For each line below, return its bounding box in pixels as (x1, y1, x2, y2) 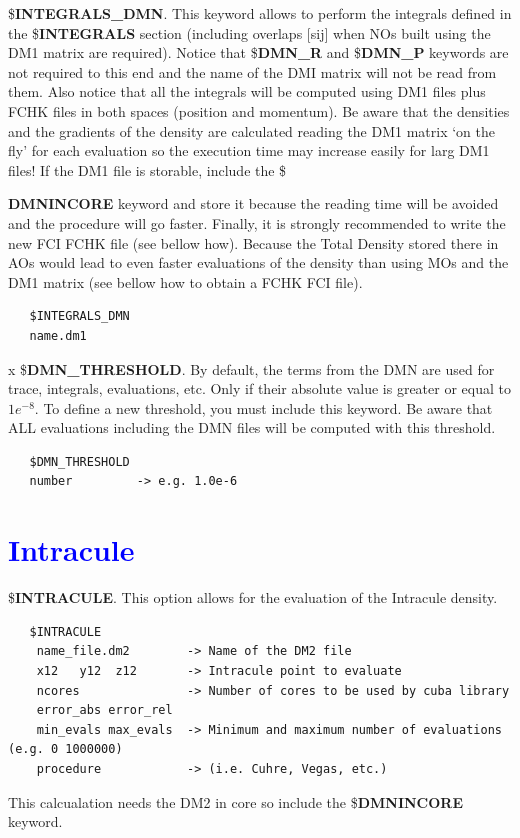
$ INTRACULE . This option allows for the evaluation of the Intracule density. (8, 587, 498, 608)
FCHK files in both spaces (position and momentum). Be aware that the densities (8, 100, 510, 121)
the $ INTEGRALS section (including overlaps (8, 22, 303, 43)
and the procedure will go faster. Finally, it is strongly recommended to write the (8, 212, 506, 233)
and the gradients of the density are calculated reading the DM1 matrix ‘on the (8, 120, 496, 141)
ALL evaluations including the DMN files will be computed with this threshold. (8, 417, 496, 438)
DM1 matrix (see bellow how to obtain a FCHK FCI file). (8, 271, 363, 292)
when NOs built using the (333, 22, 491, 43)
